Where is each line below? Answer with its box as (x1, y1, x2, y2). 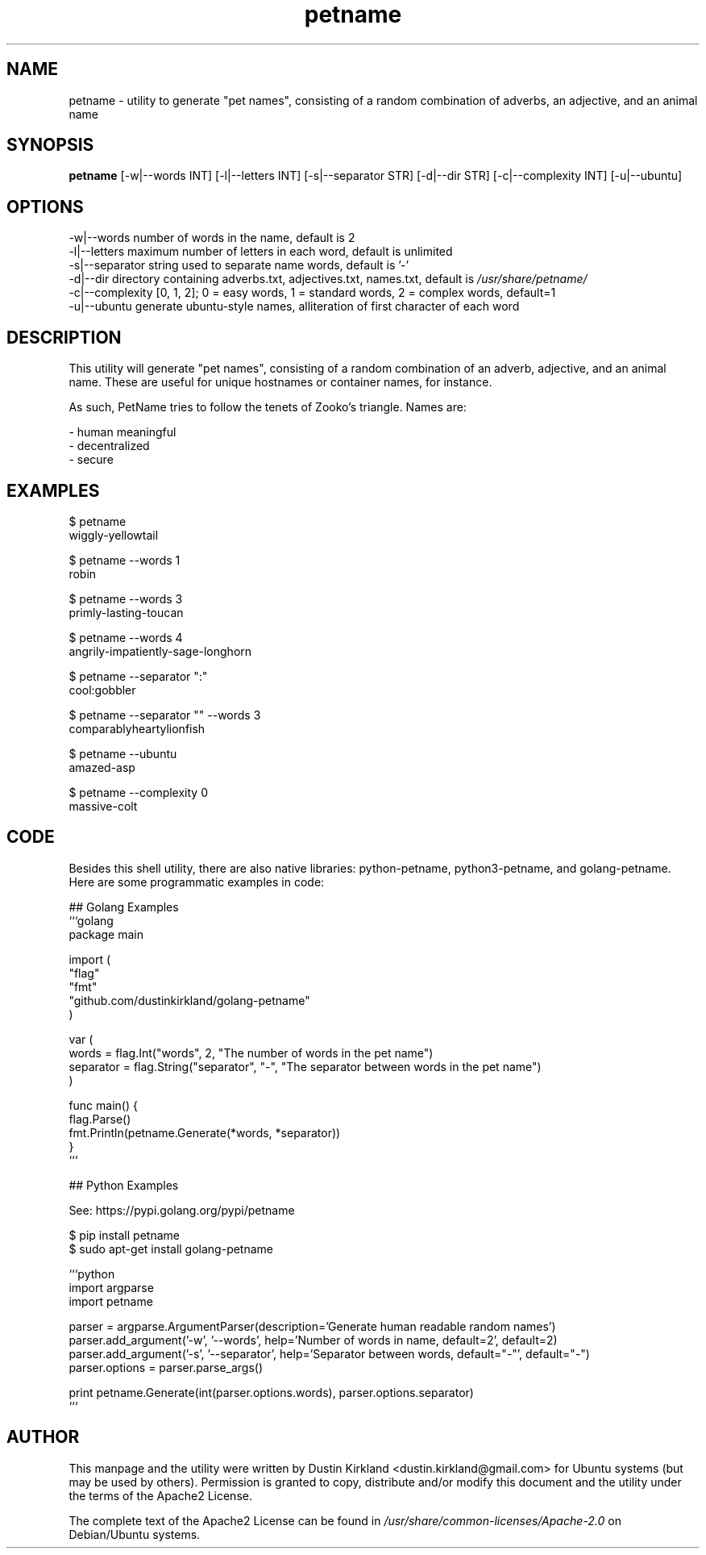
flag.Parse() (69, 1111, 131, 1126)
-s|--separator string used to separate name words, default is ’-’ (69, 258, 409, 273)
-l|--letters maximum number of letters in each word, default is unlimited (69, 244, 453, 259)
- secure (69, 452, 114, 467)
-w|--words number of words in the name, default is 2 (69, 231, 355, 245)
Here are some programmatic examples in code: (69, 874, 325, 889)
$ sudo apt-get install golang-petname (69, 1241, 274, 1256)
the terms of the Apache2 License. (69, 1488, 252, 1503)
